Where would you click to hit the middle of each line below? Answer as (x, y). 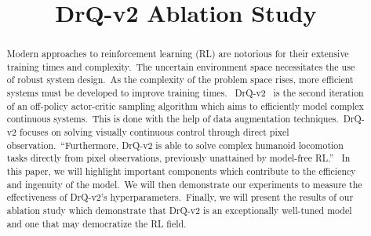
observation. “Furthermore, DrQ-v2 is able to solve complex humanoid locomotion (175, 145)
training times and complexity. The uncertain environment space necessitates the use (181, 66)
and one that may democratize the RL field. (96, 223)
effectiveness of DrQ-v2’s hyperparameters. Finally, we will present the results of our (180, 197)
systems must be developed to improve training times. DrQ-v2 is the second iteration (185, 93)
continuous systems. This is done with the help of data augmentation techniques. (173, 119)
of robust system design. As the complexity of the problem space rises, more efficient (180, 80)
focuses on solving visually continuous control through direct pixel (154, 132)
